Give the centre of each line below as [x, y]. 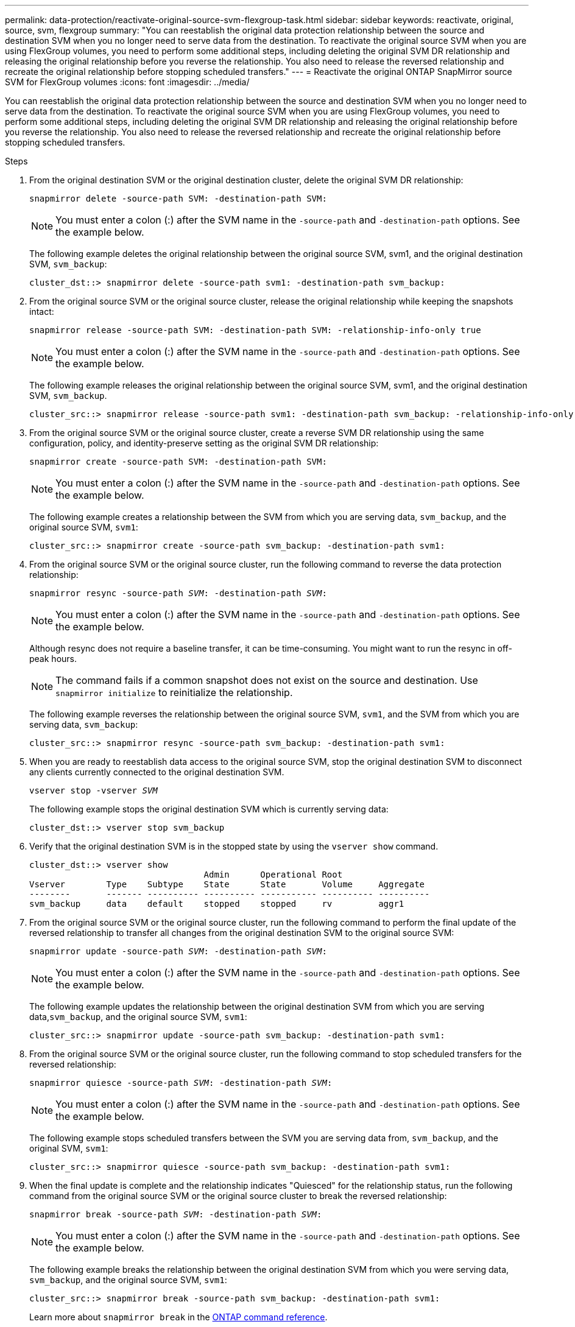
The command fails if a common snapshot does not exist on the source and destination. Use [267, 680]
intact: [42, 312]
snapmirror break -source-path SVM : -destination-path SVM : [176, 1214]
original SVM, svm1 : [69, 1148]
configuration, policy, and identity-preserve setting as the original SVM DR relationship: [204, 443]
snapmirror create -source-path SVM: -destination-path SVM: [178, 462]
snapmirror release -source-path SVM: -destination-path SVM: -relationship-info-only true [255, 330]
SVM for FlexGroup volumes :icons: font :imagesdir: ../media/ [127, 82]
